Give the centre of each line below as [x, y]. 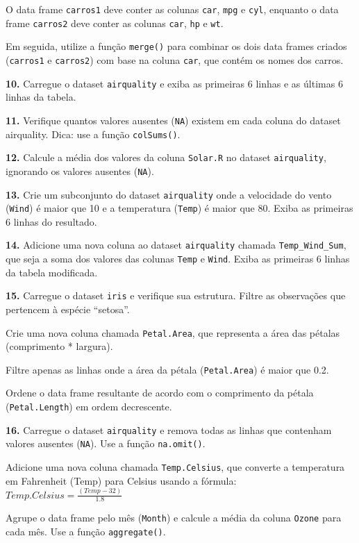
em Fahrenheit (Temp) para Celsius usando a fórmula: [121, 480]
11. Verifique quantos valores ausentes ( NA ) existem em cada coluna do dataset [173, 120]
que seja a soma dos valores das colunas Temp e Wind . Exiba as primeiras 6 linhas [178, 259]
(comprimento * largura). [59, 346]
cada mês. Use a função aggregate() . [86, 532]
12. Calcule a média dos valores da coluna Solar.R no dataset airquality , [166, 157]
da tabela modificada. [52, 272]
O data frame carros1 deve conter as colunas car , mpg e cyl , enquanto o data [172, 9]
